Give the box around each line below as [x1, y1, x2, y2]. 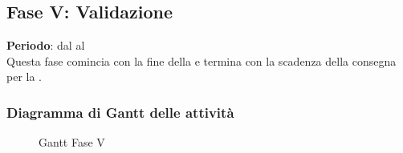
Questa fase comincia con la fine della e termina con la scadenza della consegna [6, 52, 397, 69]
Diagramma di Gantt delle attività [6, 102, 234, 122]
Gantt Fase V [39, 134, 105, 151]
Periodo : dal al [6, 37, 85, 54]
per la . [6, 68, 42, 85]
